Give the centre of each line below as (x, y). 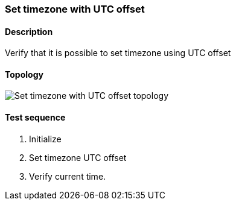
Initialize (45, 139)
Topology (24, 74)
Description (29, 31)
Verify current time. (68, 176)
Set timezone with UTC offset (75, 9)
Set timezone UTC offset (78, 157)
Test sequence (35, 118)
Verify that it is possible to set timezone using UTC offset (118, 53)
